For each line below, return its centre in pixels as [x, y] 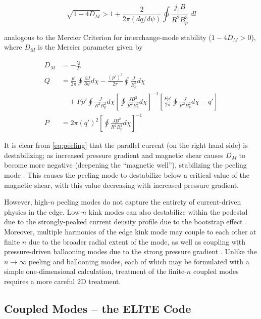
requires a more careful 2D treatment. [63, 281]
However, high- [27, 202]
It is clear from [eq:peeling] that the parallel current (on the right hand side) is [126, 145]
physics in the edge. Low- [43, 211]
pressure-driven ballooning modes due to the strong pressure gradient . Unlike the [130, 251]
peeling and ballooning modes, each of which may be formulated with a [139, 261]
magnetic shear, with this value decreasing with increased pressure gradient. [122, 185]
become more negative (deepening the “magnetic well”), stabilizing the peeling [125, 165]
